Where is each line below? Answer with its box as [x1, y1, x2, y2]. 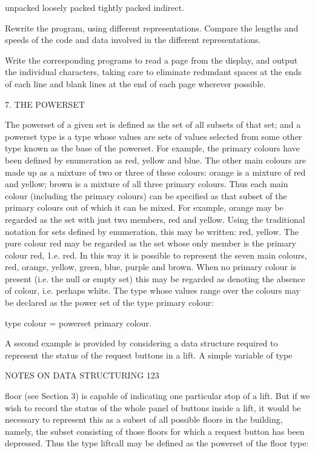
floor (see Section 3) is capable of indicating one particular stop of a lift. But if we [5, 389, 310, 402]
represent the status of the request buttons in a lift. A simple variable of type [5, 348, 293, 361]
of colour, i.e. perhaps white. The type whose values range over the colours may [5, 284, 300, 297]
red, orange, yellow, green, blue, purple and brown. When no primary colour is [5, 260, 297, 273]
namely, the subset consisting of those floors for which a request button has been [5, 425, 305, 437]
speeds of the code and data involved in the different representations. [5, 33, 261, 46]
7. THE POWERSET [5, 98, 85, 110]
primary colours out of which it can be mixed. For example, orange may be [5, 201, 283, 214]
